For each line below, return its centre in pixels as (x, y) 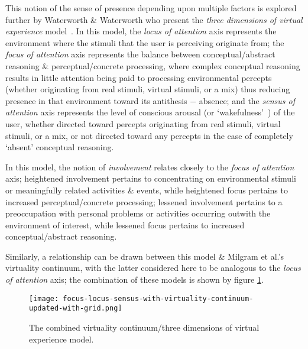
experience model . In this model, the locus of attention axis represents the (141, 31)
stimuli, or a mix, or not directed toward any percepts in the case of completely (149, 135)
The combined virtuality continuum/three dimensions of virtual (144, 327)
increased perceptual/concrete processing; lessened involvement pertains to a (144, 201)
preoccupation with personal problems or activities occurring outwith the (138, 213)
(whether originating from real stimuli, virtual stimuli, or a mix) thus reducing (148, 89)
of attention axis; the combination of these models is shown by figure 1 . (134, 279)
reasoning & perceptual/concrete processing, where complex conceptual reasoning (153, 65)
